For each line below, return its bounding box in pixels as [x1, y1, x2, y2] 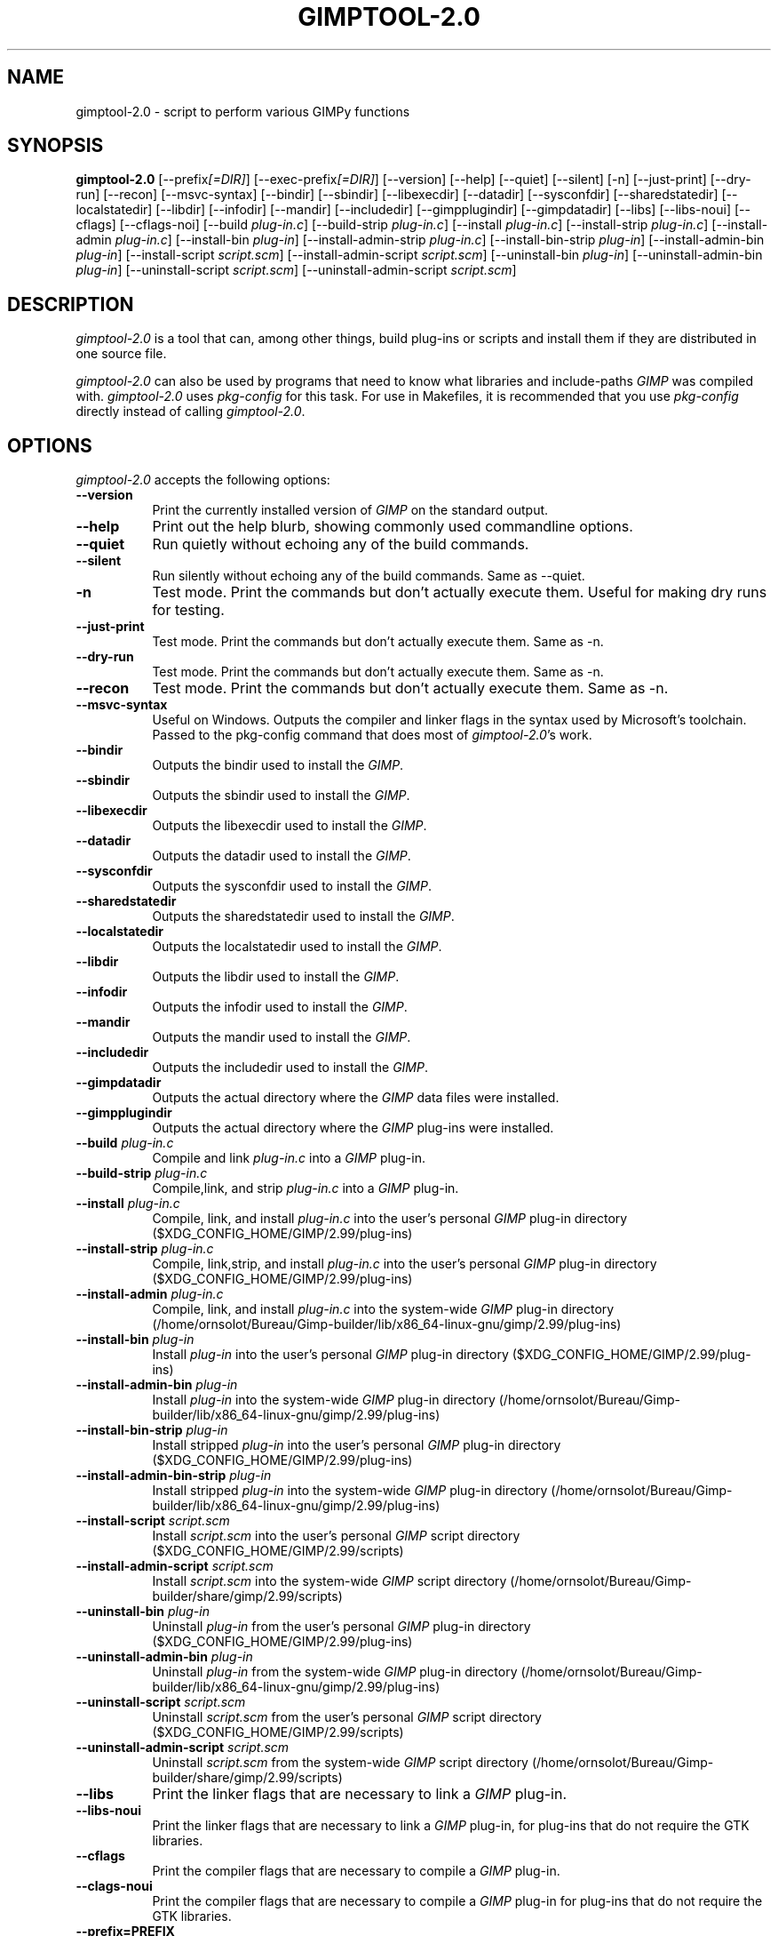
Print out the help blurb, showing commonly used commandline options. [152, 517, 633, 536]
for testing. [152, 601, 225, 620]
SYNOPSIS [7, 134, 104, 157]
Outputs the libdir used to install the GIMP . [152, 969, 400, 985]
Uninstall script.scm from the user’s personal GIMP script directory [152, 1709, 542, 1725]
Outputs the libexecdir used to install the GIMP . [152, 818, 427, 834]
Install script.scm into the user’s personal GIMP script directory [152, 1528, 520, 1544]
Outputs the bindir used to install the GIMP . [152, 757, 404, 773]
